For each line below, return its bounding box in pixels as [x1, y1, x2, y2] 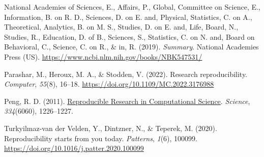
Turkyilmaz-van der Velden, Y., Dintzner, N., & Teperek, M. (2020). [4, 122, 217, 133]
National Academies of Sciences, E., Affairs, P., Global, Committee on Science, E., [4, 2, 260, 12]
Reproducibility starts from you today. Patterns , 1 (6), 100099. [4, 133, 198, 143]
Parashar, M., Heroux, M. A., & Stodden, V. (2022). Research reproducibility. [4, 68, 248, 79]
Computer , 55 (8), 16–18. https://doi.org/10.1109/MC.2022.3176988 [4, 78, 214, 89]
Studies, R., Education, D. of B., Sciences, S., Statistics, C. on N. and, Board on [4, 31, 255, 42]
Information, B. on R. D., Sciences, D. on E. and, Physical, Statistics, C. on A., [4, 11, 252, 22]
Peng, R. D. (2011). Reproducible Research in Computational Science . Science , [4, 95, 250, 106]
